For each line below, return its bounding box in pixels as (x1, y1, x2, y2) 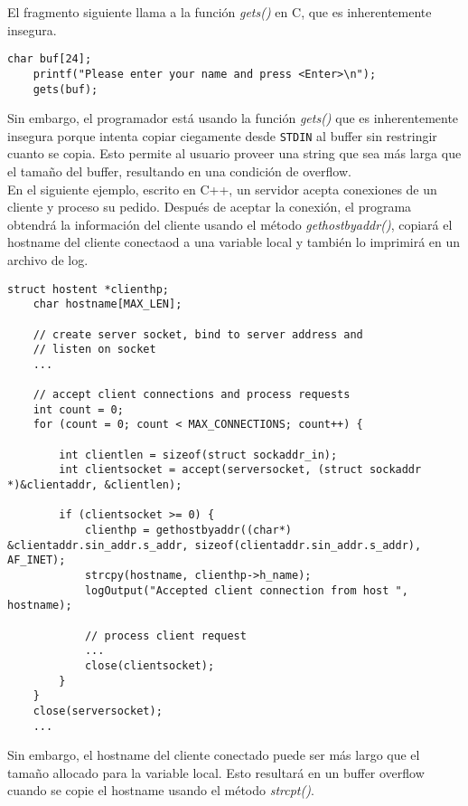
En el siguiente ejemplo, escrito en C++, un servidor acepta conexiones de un (7, 179, 437, 198)
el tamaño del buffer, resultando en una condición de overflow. (7, 162, 351, 180)
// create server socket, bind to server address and (33, 327, 363, 341)
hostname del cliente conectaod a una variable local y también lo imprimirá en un (7, 232, 461, 251)
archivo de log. (7, 250, 89, 269)
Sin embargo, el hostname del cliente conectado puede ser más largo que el (7, 745, 420, 764)
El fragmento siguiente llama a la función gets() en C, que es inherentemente (7, 3, 432, 21)
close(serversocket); (33, 704, 163, 717)
